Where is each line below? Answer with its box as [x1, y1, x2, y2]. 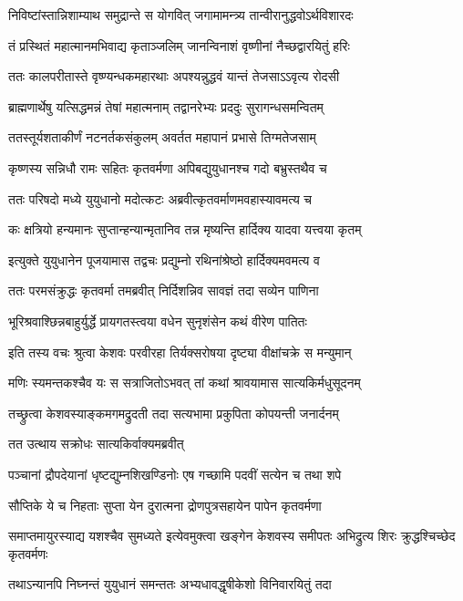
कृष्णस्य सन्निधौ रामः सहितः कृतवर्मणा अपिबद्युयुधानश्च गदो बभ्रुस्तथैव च [8, 158, 327, 177]
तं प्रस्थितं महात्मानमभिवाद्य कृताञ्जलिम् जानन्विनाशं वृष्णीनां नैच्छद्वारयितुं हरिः [8, 36, 350, 55]
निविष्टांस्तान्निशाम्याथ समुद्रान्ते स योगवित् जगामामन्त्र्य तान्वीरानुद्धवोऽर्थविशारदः [8, 5, 354, 24]
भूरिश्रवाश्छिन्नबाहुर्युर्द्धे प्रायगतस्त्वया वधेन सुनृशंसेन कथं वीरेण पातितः [8, 311, 307, 330]
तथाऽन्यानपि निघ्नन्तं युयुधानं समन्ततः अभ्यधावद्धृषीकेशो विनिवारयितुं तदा [8, 575, 332, 594]
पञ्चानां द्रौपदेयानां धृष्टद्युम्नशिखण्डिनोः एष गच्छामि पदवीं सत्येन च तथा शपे [8, 464, 342, 483]
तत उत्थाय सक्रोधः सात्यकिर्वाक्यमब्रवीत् [8, 434, 184, 453]
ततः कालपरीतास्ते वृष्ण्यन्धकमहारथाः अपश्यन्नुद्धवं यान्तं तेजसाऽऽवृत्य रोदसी [8, 67, 340, 86]
